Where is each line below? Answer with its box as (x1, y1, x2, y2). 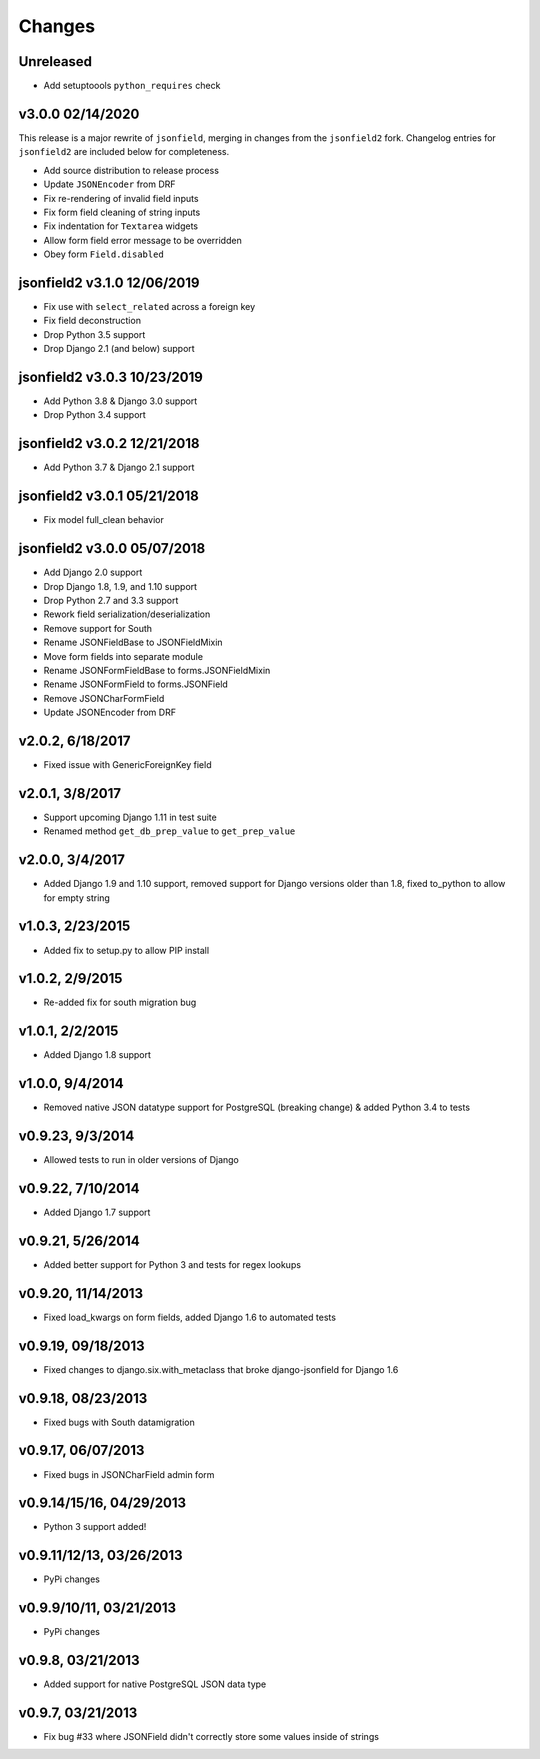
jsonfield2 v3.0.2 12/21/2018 (18, 435, 200, 452)
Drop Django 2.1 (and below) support (43, 343, 195, 355)
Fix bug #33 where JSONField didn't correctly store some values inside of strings (43, 1731, 380, 1743)
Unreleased (18, 53, 93, 70)
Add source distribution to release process (43, 164, 220, 176)
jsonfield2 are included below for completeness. (18, 146, 230, 158)
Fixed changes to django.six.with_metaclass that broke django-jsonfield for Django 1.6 (43, 1363, 399, 1375)
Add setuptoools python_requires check (43, 80, 221, 92)
